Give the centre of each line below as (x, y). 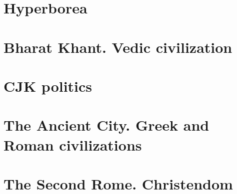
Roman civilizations (73, 144)
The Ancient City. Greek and (106, 125)
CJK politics (48, 86)
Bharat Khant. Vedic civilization (118, 47)
